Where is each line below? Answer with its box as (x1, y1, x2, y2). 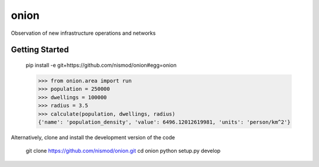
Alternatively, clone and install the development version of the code (11, 133, 175, 141)
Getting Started (11, 45, 69, 55)
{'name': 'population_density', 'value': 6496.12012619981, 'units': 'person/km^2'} (38, 119, 291, 125)
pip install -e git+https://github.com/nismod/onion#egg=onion (25, 61, 177, 68)
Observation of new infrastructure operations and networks (11, 30, 156, 37)
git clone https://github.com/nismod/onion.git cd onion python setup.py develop (25, 148, 221, 155)
